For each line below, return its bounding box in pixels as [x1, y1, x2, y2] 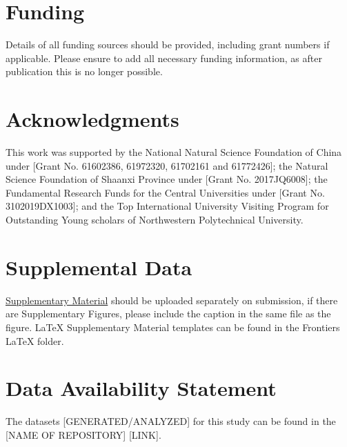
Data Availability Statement [6, 374, 277, 402]
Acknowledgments [6, 105, 179, 133]
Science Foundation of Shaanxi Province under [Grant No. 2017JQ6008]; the [6, 172, 328, 186]
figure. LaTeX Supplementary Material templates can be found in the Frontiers [6, 319, 340, 334]
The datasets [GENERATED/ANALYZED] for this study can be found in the [6, 414, 336, 428]
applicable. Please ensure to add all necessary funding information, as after [6, 50, 322, 65]
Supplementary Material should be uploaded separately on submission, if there [6, 292, 338, 307]
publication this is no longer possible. [6, 64, 163, 79]
